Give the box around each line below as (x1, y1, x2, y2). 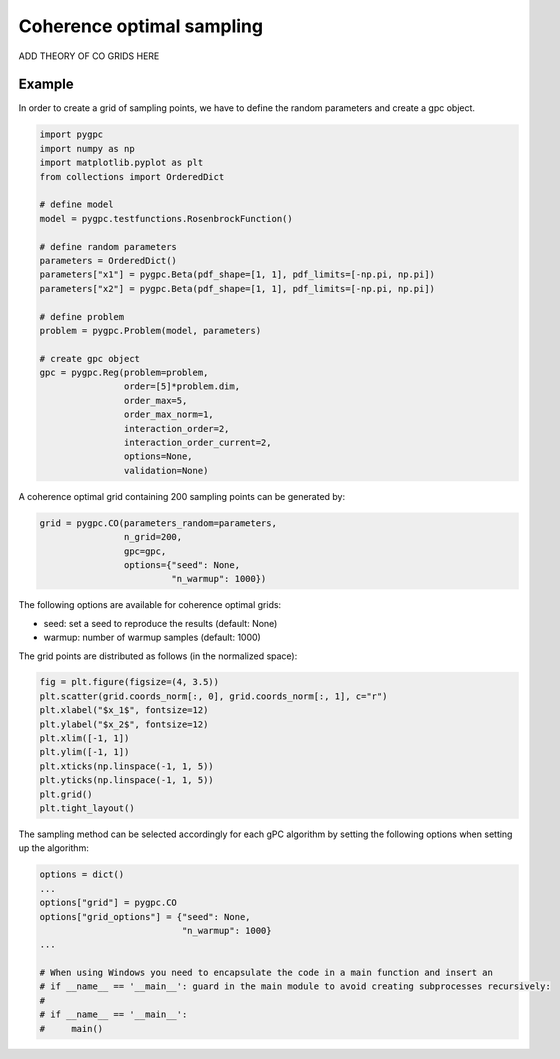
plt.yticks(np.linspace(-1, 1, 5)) (39, 775, 214, 786)
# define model (39, 199, 114, 210)
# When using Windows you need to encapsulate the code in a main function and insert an (39, 967, 494, 979)
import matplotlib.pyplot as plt (39, 157, 204, 169)
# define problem (39, 311, 125, 322)
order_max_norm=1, (123, 409, 214, 420)
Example (18, 76, 74, 93)
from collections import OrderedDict (39, 171, 225, 182)
